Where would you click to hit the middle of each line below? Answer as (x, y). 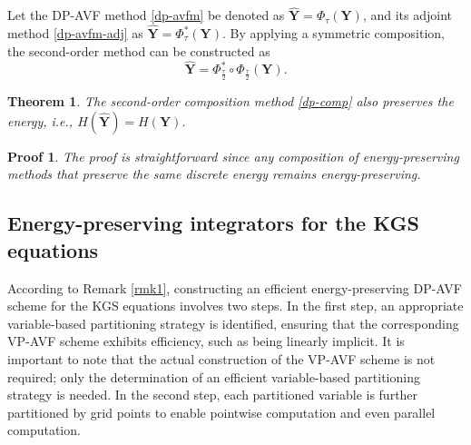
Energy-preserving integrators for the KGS (213, 223)
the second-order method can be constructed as (139, 50)
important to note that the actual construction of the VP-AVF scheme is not (221, 359)
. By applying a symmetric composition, (334, 33)
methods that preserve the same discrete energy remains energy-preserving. (214, 174)
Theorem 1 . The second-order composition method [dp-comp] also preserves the (231, 101)
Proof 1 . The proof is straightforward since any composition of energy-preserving (233, 156)
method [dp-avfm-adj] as (75, 33)
